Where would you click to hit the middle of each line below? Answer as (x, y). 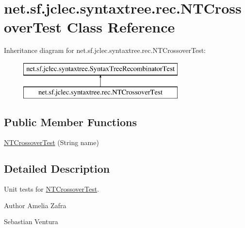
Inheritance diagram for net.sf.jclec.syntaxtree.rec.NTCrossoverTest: (105, 50)
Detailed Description (57, 169)
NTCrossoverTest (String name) (51, 142)
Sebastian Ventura (31, 221)
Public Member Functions (70, 122)
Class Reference (121, 27)
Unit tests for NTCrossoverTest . (52, 189)
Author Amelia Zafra (35, 205)
